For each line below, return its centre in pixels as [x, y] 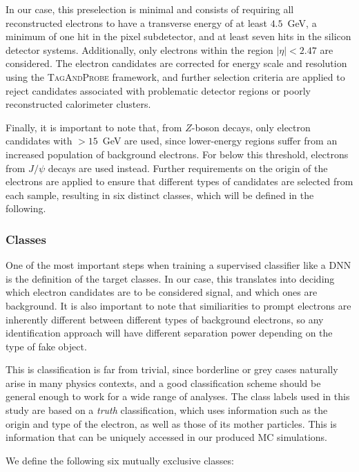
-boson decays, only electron [251, 127]
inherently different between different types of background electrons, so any [165, 319]
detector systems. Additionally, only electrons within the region [139, 49]
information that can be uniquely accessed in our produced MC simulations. [166, 437]
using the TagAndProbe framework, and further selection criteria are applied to [175, 76]
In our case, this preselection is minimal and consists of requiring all [150, 9]
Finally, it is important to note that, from [94, 127]
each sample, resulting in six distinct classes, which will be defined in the [160, 195]
